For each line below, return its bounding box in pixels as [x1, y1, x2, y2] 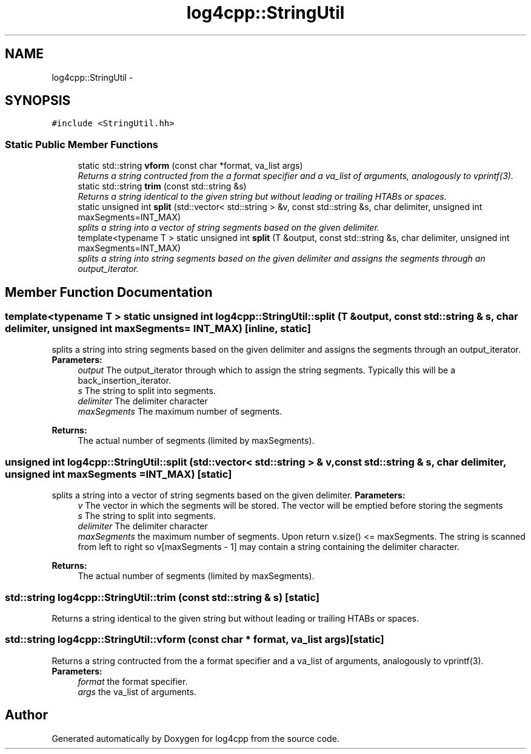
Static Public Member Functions [5, 138, 159, 151]
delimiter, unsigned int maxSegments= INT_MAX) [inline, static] [5, 322, 311, 335]
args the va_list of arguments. [78, 686, 196, 697]
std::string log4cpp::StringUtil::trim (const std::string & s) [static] [5, 591, 319, 603]
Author [5, 707, 48, 723]
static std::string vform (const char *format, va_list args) [78, 160, 303, 171]
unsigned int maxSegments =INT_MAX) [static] [5, 467, 232, 480]
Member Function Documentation [5, 284, 213, 300]
